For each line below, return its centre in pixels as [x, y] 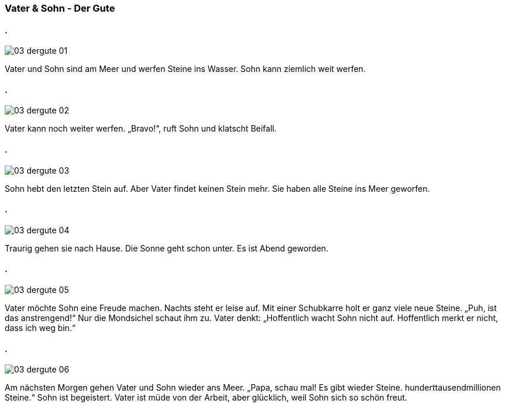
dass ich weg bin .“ [40, 328]
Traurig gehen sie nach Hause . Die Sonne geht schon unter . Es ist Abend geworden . [167, 248]
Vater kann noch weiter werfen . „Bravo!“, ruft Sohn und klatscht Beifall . [141, 129]
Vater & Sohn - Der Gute [60, 8]
